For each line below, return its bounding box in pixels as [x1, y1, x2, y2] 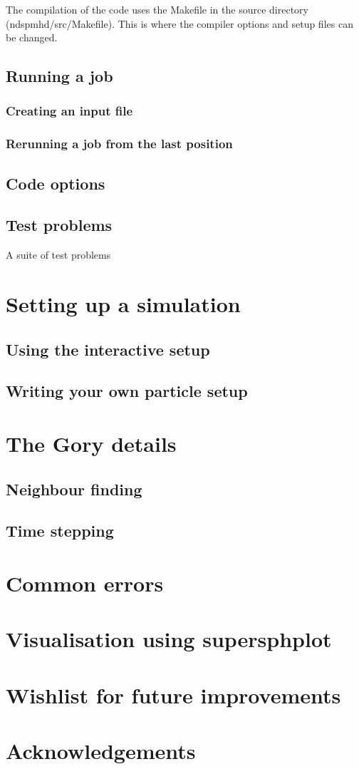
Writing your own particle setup [6, 380, 248, 402]
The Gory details [6, 428, 177, 458]
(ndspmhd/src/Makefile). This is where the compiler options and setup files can [6, 16, 353, 31]
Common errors [6, 568, 164, 597]
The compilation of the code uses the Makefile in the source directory [6, 2, 308, 16]
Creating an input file [6, 102, 133, 120]
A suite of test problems [6, 247, 111, 262]
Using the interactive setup [6, 338, 210, 360]
